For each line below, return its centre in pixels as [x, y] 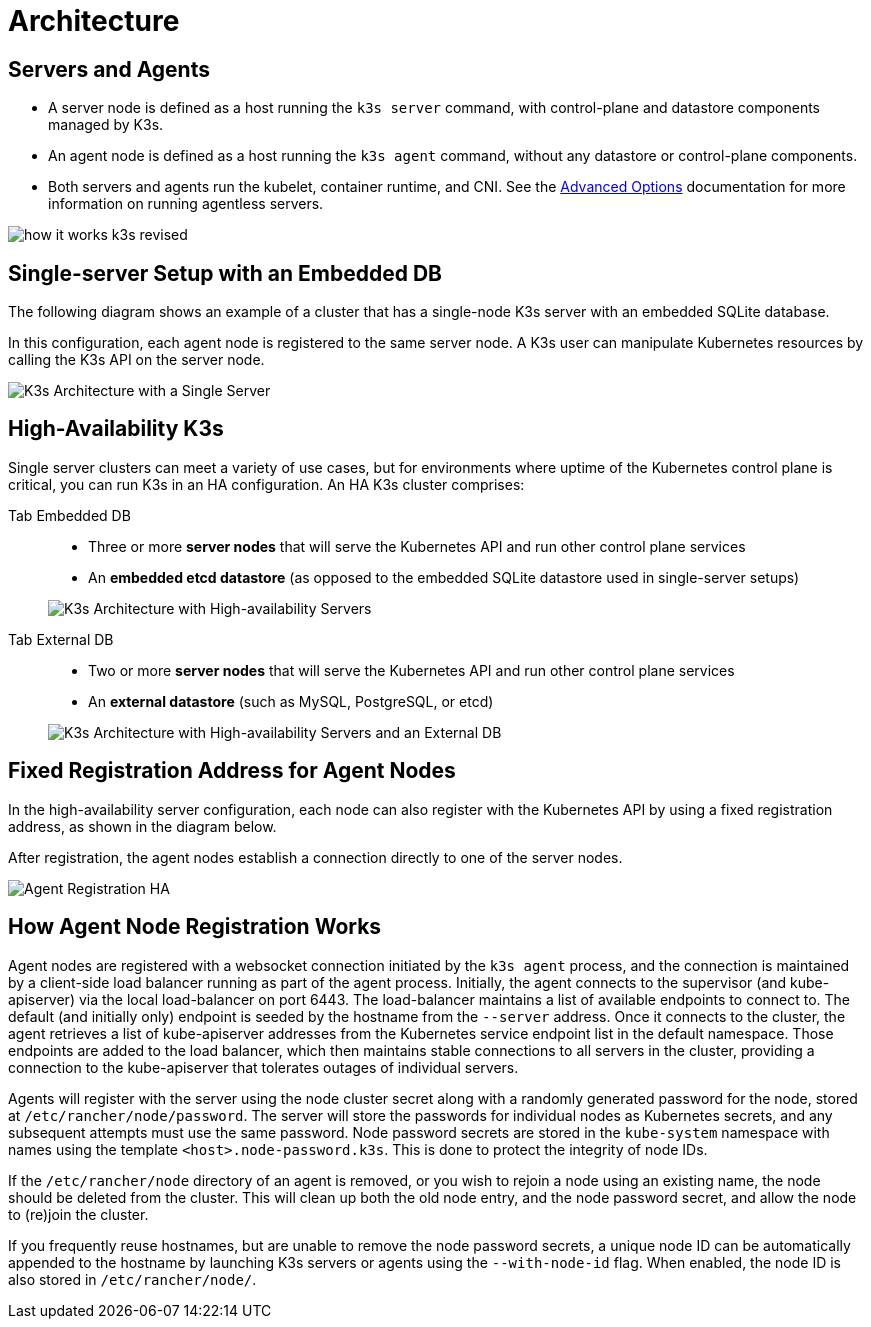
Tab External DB [61, 639]
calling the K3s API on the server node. [136, 360]
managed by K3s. [106, 125]
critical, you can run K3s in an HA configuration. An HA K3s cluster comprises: [266, 484]
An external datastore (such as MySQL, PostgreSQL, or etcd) [291, 701]
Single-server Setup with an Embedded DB [225, 273]
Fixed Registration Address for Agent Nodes [232, 771]
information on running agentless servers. [186, 204]
